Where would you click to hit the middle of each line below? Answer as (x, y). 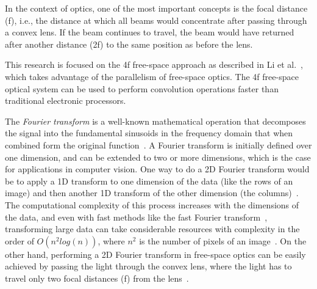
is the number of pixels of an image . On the (223, 240)
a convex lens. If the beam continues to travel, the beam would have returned (150, 32)
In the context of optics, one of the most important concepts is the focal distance (156, 8)
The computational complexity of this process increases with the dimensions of (152, 204)
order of (20, 240)
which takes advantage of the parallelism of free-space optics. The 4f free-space (152, 76)
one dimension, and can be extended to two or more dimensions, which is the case (158, 157)
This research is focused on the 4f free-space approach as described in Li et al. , (154, 64)
